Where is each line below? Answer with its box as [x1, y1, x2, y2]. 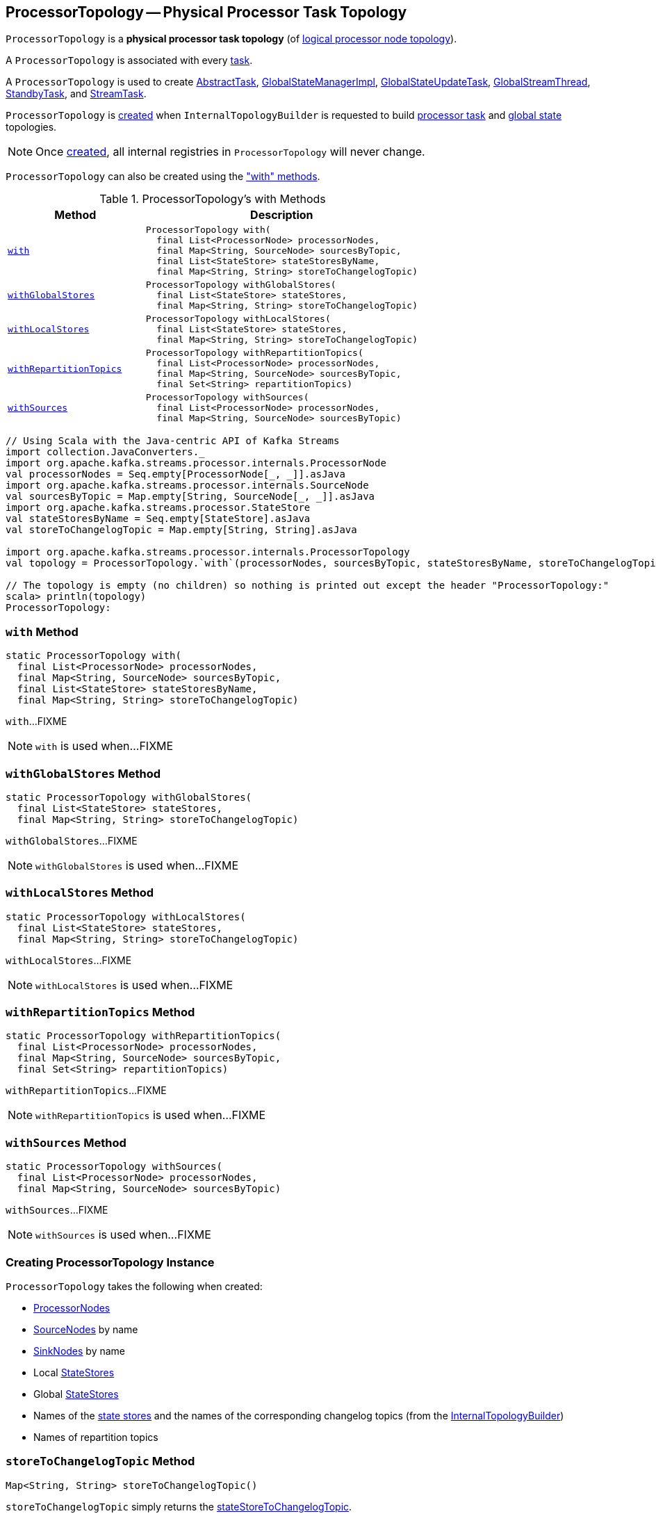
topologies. [6, 121, 57, 133]
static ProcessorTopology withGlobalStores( [6, 791, 252, 803]
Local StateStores [33, 1366, 115, 1378]
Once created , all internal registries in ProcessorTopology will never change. [35, 145, 425, 159]
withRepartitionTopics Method [6, 1005, 195, 1020]
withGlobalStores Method [6, 766, 161, 781]
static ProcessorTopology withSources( [6, 1161, 222, 1173]
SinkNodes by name [33, 1344, 126, 1357]
